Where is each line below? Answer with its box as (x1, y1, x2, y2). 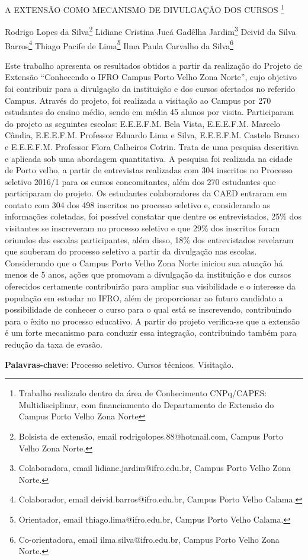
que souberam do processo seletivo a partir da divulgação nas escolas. (5, 245, 257, 257)
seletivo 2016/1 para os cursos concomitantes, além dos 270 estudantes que (5, 175, 276, 187)
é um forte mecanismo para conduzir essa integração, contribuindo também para (5, 326, 297, 339)
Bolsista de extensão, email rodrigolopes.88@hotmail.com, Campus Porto (18, 429, 283, 442)
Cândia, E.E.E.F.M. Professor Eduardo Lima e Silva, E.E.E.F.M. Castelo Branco (5, 129, 300, 141)
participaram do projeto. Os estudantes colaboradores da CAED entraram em (5, 187, 287, 199)
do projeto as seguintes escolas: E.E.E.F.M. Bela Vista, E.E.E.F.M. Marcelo (5, 117, 281, 129)
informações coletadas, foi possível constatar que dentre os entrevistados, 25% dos (5, 210, 301, 222)
